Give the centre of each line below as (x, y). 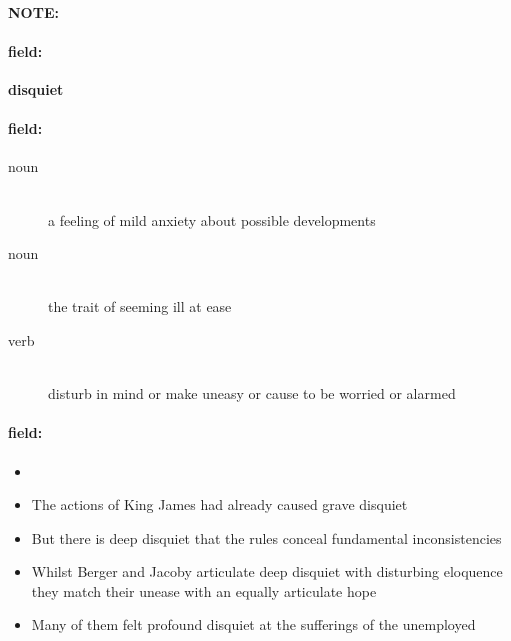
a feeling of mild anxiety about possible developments (212, 219)
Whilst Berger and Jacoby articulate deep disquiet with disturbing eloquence (267, 571)
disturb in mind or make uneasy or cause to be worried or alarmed (252, 393)
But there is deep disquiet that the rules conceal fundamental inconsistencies (266, 537)
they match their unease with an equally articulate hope (204, 590)
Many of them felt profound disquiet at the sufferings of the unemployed (253, 624)
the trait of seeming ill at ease (140, 306)
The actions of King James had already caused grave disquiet (219, 504)
